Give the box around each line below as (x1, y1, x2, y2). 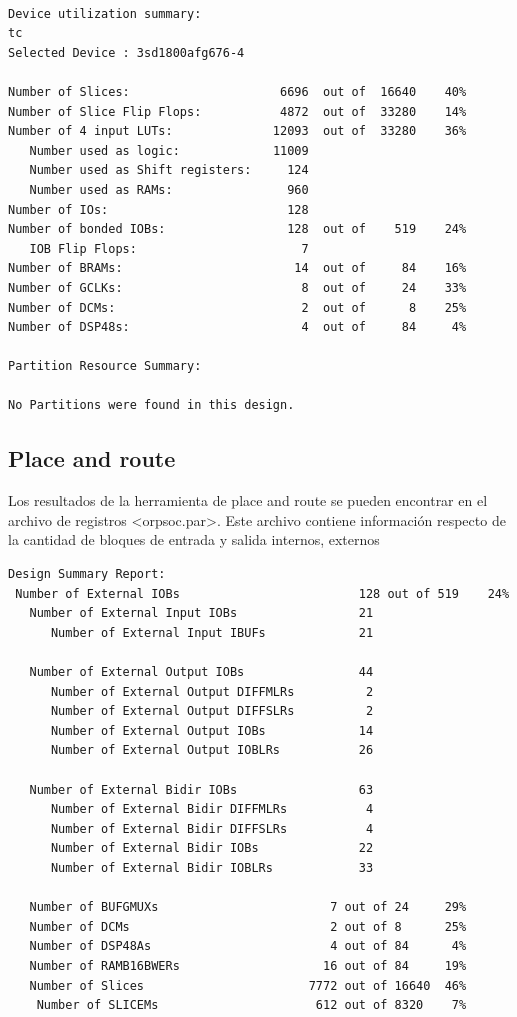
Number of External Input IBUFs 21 (50, 625, 374, 640)
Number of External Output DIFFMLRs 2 (50, 684, 374, 699)
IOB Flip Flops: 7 (29, 241, 309, 256)
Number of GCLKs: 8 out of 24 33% (8, 280, 467, 295)
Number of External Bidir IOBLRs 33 (50, 860, 374, 875)
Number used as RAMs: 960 (29, 182, 309, 197)
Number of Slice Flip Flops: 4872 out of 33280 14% (8, 104, 467, 119)
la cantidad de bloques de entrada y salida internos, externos (8, 529, 380, 550)
